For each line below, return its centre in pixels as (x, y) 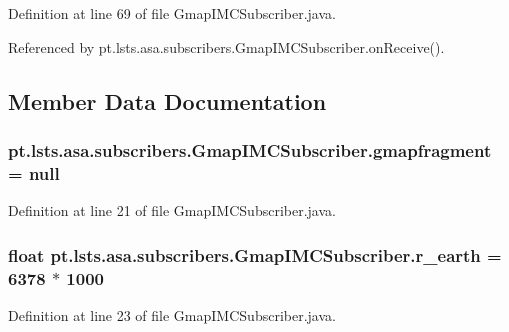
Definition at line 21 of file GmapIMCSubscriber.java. (172, 210)
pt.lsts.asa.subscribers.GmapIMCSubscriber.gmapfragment (250, 149)
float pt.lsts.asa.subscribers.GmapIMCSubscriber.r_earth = (255, 254)
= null (34, 172)
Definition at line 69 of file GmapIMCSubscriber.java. (172, 13)
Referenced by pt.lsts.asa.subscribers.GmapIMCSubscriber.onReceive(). (226, 46)
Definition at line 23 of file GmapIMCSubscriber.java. (172, 314)
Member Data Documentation (167, 100)
